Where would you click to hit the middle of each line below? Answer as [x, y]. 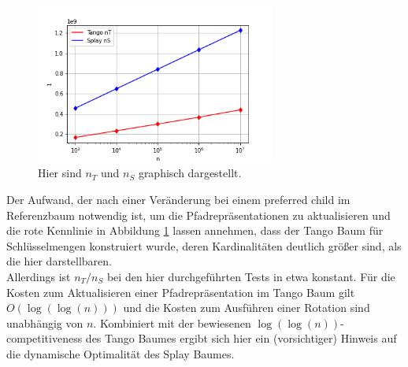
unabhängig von [45, 323]
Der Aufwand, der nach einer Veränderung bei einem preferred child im [178, 200]
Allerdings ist [39, 277]
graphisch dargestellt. [190, 173]
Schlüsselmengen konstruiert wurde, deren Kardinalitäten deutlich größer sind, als [204, 245]
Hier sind [60, 173]
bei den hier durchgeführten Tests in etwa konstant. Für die [251, 277]
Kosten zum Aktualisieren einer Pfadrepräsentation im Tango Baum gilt [181, 292]
